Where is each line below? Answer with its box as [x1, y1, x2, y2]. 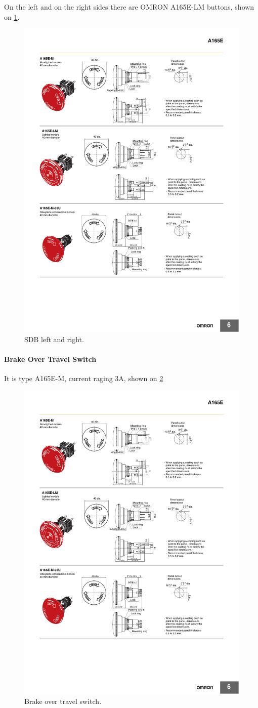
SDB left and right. [24, 334, 84, 344]
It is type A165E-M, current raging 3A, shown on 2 [4, 373, 163, 384]
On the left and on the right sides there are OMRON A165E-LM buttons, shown [4, 2, 254, 12]
